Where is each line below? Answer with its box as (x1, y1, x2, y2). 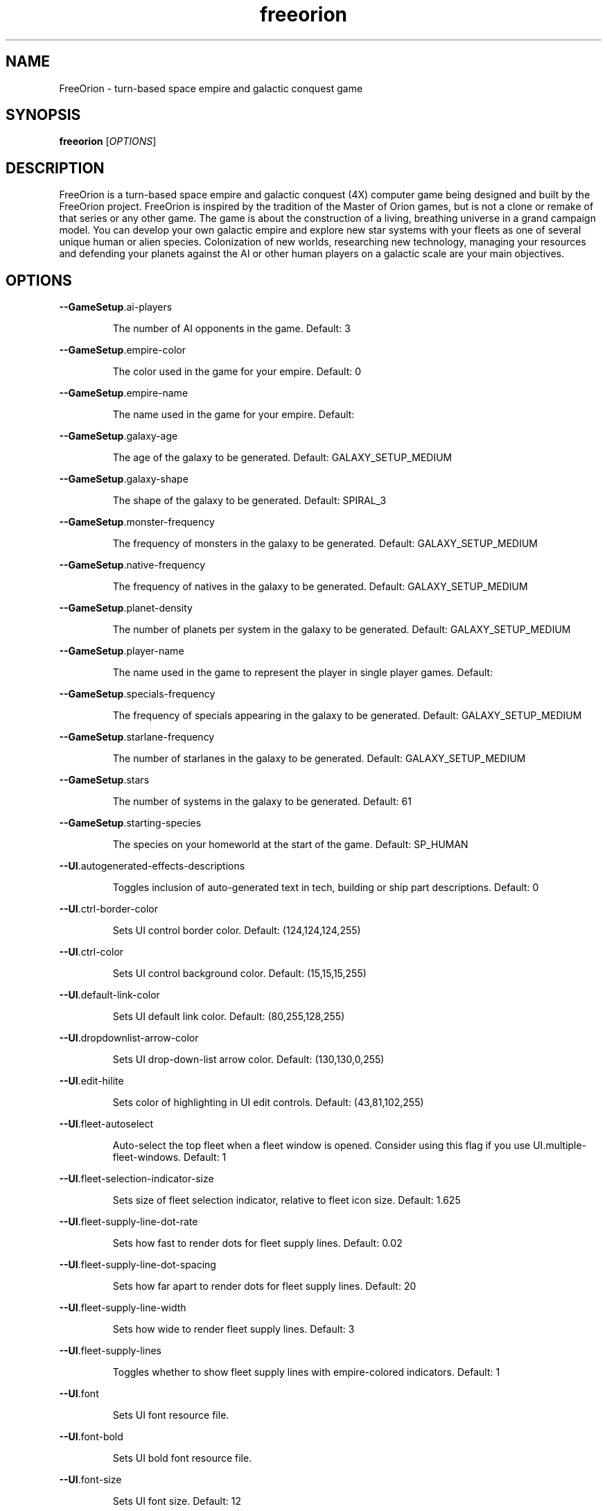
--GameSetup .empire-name (59, 387, 188, 399)
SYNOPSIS (6, 106, 81, 124)
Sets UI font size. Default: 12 (112, 1495, 241, 1508)
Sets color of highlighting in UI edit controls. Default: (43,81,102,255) (112, 1096, 424, 1109)
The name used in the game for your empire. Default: (112, 408, 355, 421)
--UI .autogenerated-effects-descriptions (59, 860, 245, 872)
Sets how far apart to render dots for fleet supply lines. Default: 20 (112, 1280, 416, 1293)
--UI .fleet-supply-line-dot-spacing (59, 1259, 216, 1271)
